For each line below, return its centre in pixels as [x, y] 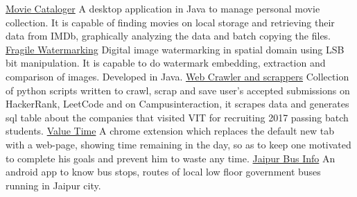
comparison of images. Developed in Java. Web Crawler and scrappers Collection [177, 76]
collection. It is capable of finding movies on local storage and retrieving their [170, 22]
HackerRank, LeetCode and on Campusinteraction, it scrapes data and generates [177, 104]
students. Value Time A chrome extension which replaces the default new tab [170, 131]
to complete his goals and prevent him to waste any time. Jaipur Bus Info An [171, 158]
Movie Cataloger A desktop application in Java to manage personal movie [163, 8]
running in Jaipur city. [53, 185]
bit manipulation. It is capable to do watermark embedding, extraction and [166, 63]
